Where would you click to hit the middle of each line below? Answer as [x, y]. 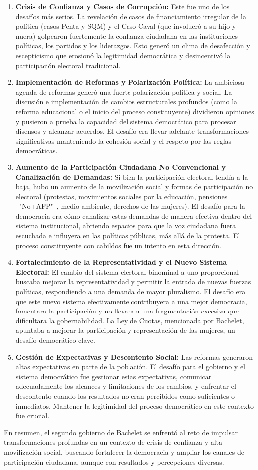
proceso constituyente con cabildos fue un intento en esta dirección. [118, 245]
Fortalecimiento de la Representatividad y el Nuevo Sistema [121, 262]
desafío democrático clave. [55, 340]
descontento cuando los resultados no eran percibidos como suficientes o [125, 395]
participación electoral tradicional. [68, 65]
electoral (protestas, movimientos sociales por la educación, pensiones [122, 196]
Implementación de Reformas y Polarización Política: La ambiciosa [130, 82]
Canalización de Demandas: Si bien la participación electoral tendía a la [132, 177]
